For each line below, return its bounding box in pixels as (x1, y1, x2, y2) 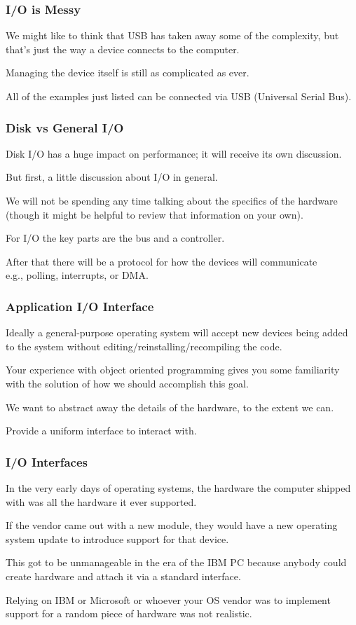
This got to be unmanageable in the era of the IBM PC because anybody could (6, 555, 347, 570)
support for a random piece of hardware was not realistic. (6, 606, 252, 621)
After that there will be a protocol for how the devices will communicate (6, 254, 317, 268)
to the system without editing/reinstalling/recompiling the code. (6, 338, 282, 353)
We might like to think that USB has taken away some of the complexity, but (6, 28, 339, 43)
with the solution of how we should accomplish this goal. (6, 376, 249, 390)
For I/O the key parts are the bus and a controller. (6, 231, 225, 245)
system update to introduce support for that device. (6, 531, 229, 546)
